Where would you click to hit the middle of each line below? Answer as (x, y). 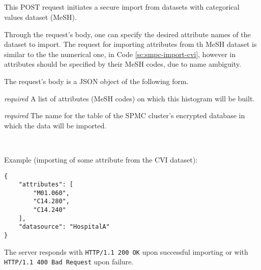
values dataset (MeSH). (40, 17)
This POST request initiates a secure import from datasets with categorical (122, 7)
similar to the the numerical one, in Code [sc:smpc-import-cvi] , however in (120, 54)
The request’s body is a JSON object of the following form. (96, 81)
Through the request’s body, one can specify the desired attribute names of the (127, 34)
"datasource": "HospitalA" (64, 227)
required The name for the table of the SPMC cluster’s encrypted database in (125, 115)
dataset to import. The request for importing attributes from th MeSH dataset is (130, 44)
